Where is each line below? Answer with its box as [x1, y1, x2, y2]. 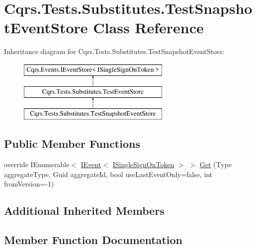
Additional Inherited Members [4, 203, 165, 218]
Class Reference [93, 17, 204, 38]
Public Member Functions [4, 136, 140, 151]
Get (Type [199, 159, 232, 170]
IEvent [81, 159, 101, 170]
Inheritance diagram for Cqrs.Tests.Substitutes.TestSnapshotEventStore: [4, 46, 225, 57]
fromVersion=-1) [4, 179, 54, 189]
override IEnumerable [4, 159, 70, 170]
